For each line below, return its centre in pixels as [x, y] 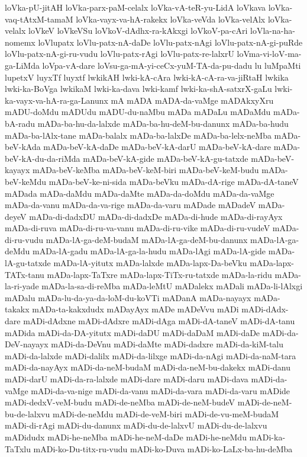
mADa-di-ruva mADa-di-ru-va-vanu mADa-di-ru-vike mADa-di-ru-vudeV [138, 228]
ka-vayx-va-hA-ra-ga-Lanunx [56, 100]
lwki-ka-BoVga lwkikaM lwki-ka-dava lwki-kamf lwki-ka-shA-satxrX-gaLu [138, 89]
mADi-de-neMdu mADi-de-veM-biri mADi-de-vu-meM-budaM [166, 413]
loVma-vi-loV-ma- [269, 54]
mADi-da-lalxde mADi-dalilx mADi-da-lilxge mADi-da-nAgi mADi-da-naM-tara [151, 355]
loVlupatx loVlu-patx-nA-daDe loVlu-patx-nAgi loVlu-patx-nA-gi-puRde [170, 42]
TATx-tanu [25, 274]
